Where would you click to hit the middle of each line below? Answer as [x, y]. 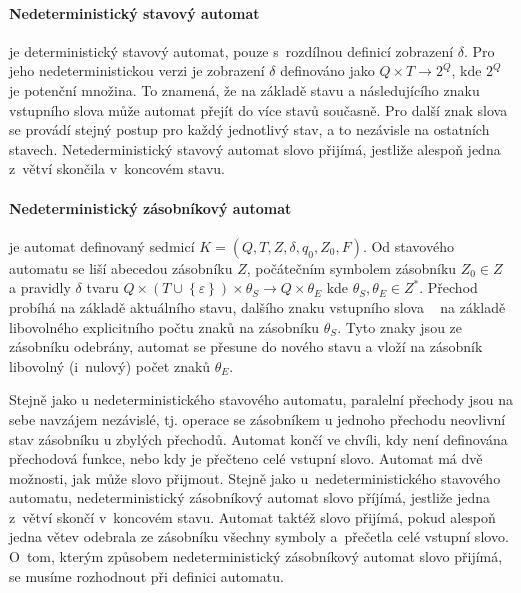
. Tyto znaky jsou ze [400, 326]
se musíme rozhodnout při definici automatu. [146, 575]
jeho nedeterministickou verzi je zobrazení [137, 70]
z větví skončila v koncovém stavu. [117, 168]
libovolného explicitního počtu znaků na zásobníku [164, 326]
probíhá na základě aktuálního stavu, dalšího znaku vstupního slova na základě [257, 306]
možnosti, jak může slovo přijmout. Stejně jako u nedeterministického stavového [255, 477]
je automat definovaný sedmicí [102, 245]
